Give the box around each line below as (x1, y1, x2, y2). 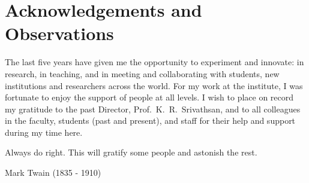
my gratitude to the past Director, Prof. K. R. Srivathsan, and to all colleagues (5, 102, 301, 115)
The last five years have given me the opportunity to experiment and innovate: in (5, 56, 304, 68)
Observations (5, 21, 114, 45)
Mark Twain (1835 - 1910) (5, 166, 101, 179)
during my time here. (5, 126, 83, 138)
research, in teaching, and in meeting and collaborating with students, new (5, 67, 280, 80)
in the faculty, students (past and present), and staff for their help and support (5, 114, 296, 127)
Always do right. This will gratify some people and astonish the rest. (5, 146, 257, 158)
